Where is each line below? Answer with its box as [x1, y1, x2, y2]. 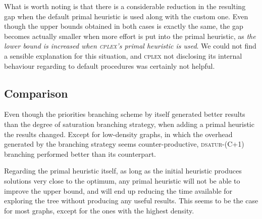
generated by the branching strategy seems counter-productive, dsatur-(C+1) [4, 139, 244, 149]
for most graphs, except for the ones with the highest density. [4, 205, 194, 215]
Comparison [4, 85, 68, 101]
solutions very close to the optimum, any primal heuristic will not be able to [4, 175, 240, 186]
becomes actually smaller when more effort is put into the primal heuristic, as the [4, 30, 256, 41]
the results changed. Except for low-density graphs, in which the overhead [4, 128, 233, 139]
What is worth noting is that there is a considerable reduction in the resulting [4, 1, 246, 11]
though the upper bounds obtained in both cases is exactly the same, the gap [4, 21, 243, 31]
